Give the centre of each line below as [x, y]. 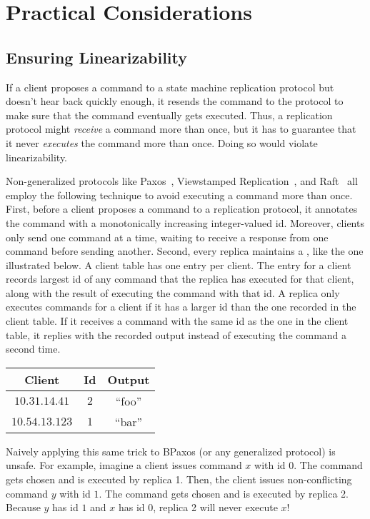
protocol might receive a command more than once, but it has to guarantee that [181, 129]
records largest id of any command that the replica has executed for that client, [180, 279]
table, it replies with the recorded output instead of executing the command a [176, 334]
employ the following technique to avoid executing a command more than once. [179, 195]
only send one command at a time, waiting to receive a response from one [167, 237]
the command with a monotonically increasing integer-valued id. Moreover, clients [185, 222]
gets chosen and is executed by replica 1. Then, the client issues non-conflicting [179, 479]
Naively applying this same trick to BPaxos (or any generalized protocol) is [171, 451]
